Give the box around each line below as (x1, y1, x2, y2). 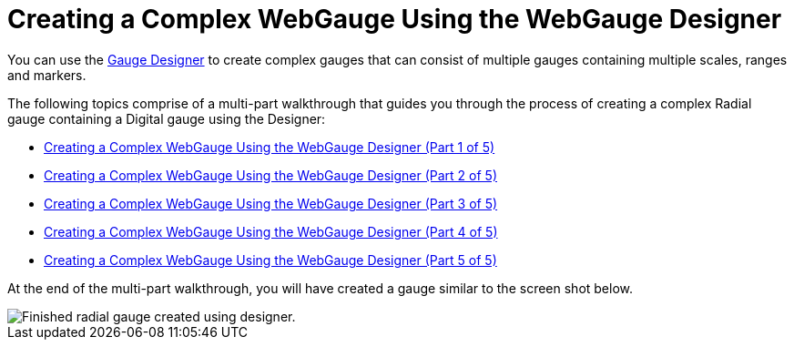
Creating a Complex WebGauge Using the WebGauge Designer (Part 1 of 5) (44, 138, 495, 155)
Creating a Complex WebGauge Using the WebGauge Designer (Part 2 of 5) (44, 167, 497, 183)
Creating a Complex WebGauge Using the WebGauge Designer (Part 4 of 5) (44, 223, 498, 240)
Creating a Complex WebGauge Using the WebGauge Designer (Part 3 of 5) (44, 195, 498, 211)
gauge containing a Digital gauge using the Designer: (7, 110, 326, 127)
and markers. (7, 66, 87, 83)
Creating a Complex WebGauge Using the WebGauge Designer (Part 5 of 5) (44, 251, 497, 268)
